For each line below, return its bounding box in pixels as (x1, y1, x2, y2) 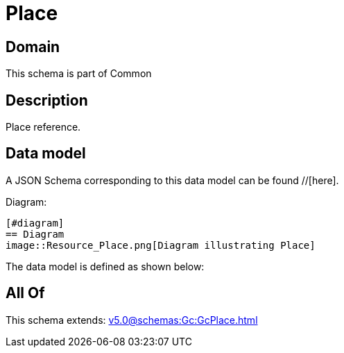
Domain (6, 38, 60, 56)
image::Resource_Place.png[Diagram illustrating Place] (6, 239, 316, 251)
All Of (6, 284, 45, 302)
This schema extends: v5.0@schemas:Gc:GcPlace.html (6, 313, 258, 326)
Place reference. (6, 121, 81, 133)
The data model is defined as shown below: (6, 260, 205, 272)
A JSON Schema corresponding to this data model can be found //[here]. (6, 174, 339, 186)
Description (6, 91, 88, 109)
